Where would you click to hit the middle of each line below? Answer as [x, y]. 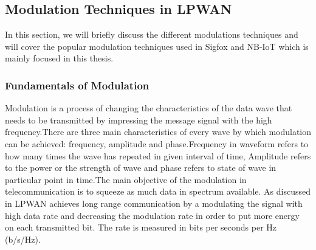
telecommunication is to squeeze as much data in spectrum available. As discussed [158, 191]
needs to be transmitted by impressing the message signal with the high [139, 120]
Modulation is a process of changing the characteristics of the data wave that [149, 108]
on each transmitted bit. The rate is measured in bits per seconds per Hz [141, 227]
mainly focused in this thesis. [59, 58]
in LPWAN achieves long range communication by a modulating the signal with [154, 203]
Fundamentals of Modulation [77, 85]
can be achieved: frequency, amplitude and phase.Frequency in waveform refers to [157, 143]
